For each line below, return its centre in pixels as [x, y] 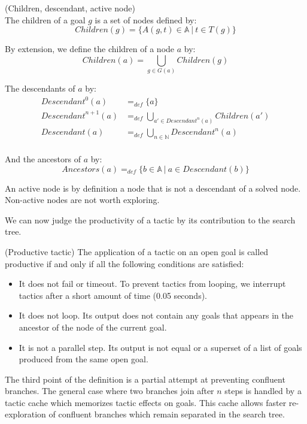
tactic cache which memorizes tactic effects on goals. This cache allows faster [146, 402]
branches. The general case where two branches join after [110, 391]
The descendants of [40, 88]
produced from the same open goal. [83, 359]
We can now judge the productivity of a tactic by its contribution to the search [150, 219]
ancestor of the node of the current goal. [93, 327]
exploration [25, 414]
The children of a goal [45, 19]
